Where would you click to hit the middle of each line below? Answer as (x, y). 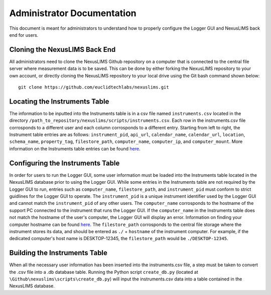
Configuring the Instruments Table (64, 163)
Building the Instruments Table (58, 253)
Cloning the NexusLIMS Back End (62, 50)
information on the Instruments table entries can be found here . (75, 149)
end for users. (24, 35)
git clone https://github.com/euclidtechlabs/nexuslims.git (94, 87)
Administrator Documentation (73, 13)
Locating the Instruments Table (59, 101)
